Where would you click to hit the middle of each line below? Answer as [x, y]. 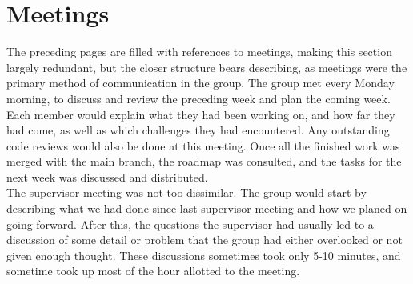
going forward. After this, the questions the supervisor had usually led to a [190, 224]
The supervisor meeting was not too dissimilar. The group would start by [186, 192]
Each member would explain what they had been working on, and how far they [201, 114]
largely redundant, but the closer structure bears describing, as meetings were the [207, 67]
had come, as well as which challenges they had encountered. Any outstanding [198, 130]
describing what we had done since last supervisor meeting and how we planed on [207, 208]
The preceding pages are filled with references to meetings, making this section [199, 52]
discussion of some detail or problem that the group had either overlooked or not [204, 240]
